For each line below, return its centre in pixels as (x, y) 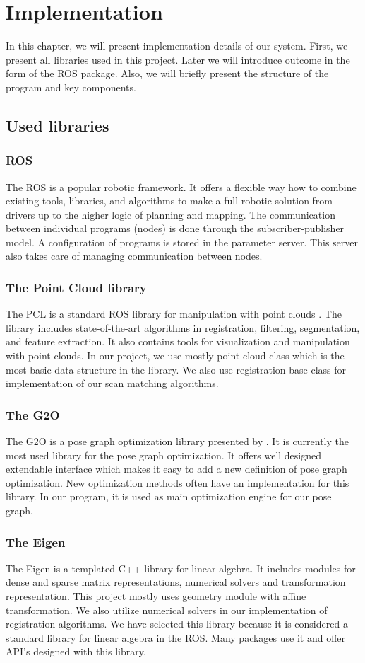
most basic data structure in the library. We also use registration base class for (176, 369)
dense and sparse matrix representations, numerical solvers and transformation (176, 582)
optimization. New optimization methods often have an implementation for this (178, 482)
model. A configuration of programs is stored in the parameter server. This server (182, 242)
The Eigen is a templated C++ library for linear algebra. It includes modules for (181, 568)
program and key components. (71, 87)
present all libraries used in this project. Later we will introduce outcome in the (178, 59)
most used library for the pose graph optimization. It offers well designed (164, 455)
